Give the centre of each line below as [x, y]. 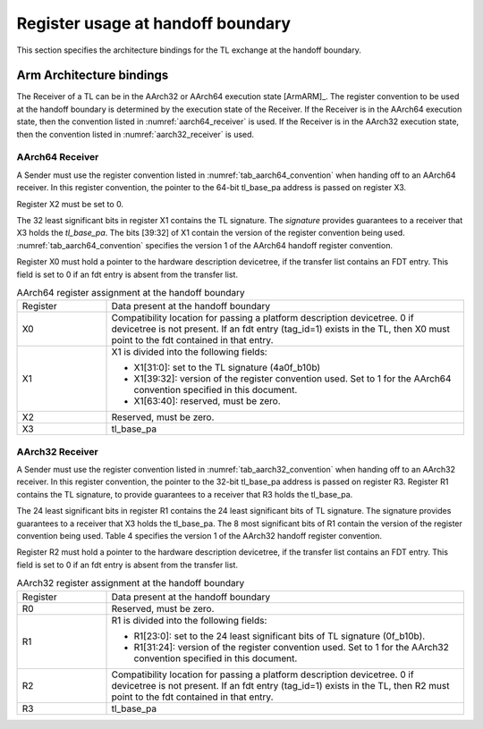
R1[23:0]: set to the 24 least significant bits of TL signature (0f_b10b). [280, 636]
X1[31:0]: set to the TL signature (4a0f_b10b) [227, 368]
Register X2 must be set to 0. [70, 204]
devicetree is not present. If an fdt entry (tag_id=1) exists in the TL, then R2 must [280, 685]
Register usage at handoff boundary [153, 23]
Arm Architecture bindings [93, 75]
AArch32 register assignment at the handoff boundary [131, 583]
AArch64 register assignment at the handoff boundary [131, 293]
